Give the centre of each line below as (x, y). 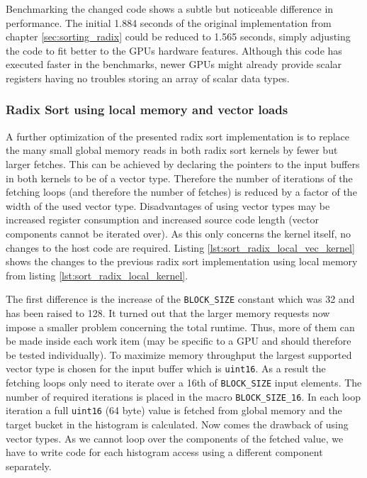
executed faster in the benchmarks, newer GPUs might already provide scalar (174, 64)
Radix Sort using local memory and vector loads (147, 110)
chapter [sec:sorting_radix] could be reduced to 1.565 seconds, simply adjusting (178, 37)
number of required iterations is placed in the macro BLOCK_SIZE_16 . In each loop (183, 396)
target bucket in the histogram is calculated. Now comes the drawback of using (177, 424)
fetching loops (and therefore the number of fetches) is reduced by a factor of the (181, 192)
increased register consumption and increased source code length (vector (162, 219)
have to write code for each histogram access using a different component (164, 452)
